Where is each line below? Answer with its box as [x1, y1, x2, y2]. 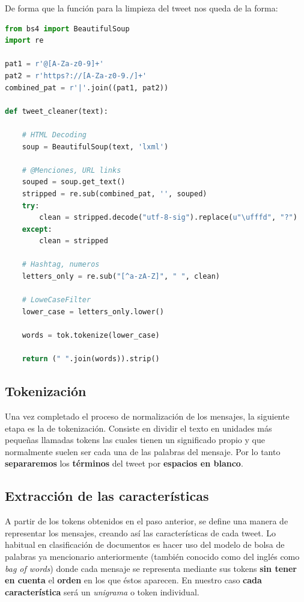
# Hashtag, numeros [22, 260, 100, 269]
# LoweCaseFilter [22, 296, 91, 305]
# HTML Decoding [22, 130, 87, 139]
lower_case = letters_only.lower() [22, 307, 164, 316]
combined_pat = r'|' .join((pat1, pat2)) [5, 83, 169, 92]
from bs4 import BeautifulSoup [5, 24, 130, 33]
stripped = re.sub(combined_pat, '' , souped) [22, 189, 207, 198]
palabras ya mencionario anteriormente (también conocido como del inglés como [5, 550, 300, 562]
